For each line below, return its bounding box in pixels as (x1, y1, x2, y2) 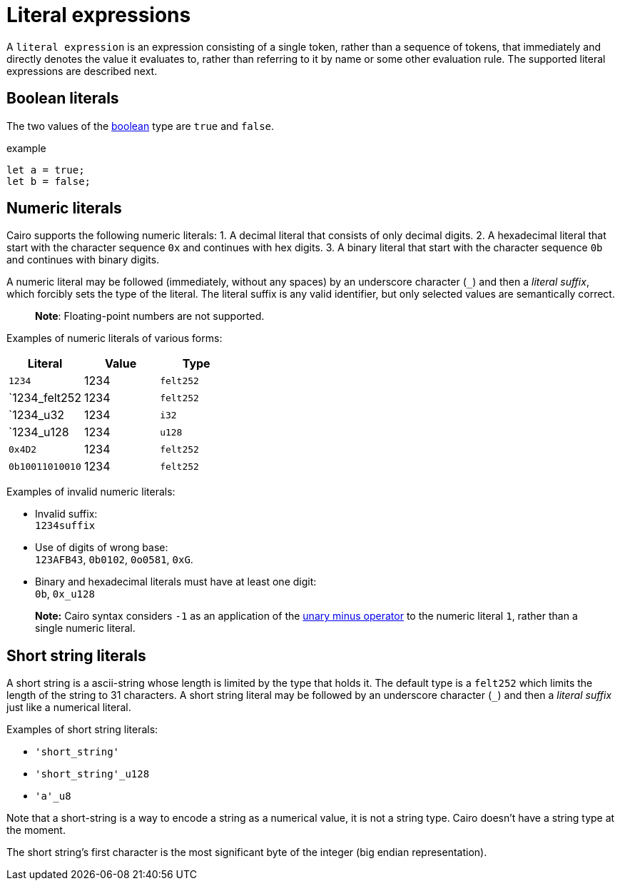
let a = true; (6, 163, 85, 176)
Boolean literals (6, 89, 119, 108)
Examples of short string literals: (6, 723, 158, 736)
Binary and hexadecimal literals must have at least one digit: (35, 575, 317, 588)
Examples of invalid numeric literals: (6, 485, 176, 498)
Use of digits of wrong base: (35, 541, 168, 554)
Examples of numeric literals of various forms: (6, 332, 223, 345)
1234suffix (35, 520, 96, 532)
